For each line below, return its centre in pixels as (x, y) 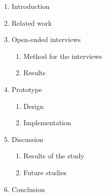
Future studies (45, 172)
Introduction (31, 6)
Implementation (47, 122)
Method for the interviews (63, 56)
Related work (32, 23)
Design (34, 106)
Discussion (27, 139)
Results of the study (54, 156)
